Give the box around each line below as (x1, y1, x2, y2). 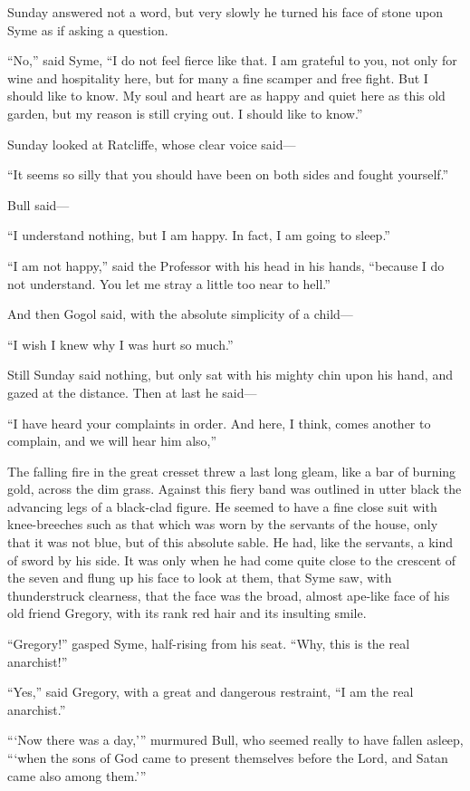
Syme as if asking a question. (7, 20, 168, 39)
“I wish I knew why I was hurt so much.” (7, 334, 234, 353)
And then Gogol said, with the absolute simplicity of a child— (7, 304, 353, 323)
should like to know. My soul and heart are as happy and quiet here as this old (7, 86, 446, 105)
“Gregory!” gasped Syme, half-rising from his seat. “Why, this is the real (7, 634, 410, 653)
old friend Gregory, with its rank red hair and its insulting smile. (7, 603, 367, 622)
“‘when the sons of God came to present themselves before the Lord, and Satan (7, 748, 448, 767)
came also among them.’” (7, 766, 147, 785)
